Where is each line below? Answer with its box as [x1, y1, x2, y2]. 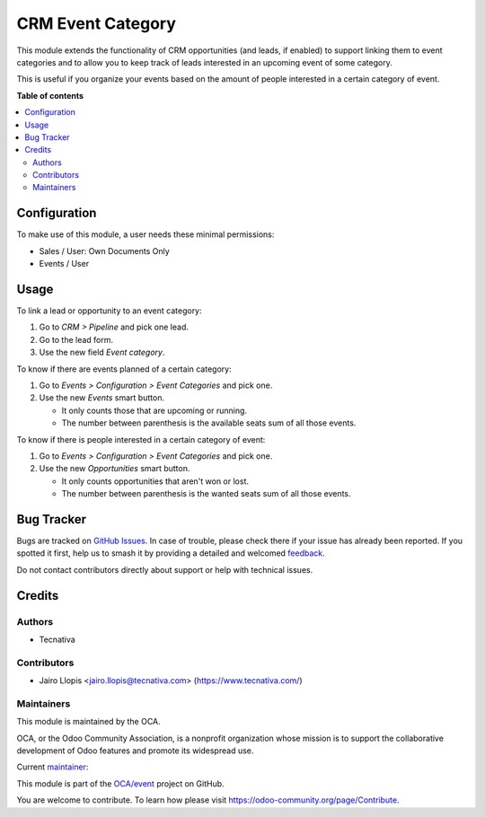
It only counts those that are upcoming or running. [61, 405, 247, 416]
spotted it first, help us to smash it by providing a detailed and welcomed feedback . [16, 548, 325, 558]
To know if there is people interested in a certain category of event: [16, 434, 266, 444]
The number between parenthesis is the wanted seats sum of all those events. [61, 488, 351, 499]
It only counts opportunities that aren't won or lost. [61, 476, 250, 487]
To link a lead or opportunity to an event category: [16, 305, 202, 316]
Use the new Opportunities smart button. [39, 463, 190, 474]
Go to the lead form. [39, 334, 114, 345]
